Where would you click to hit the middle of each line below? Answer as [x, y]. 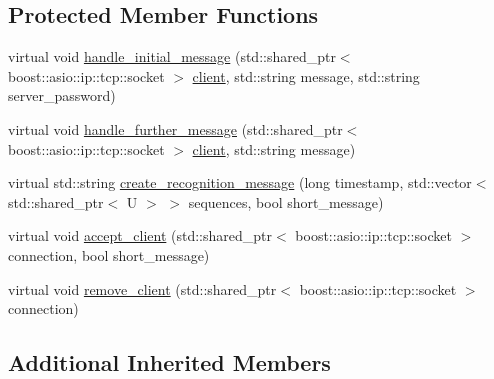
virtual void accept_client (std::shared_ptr [140, 235]
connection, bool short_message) [109, 254]
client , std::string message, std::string [306, 75]
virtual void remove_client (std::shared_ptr [142, 288]
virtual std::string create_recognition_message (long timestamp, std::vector [240, 182]
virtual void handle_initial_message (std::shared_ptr [172, 56]
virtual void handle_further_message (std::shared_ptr [175, 128]
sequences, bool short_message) [286, 201]
